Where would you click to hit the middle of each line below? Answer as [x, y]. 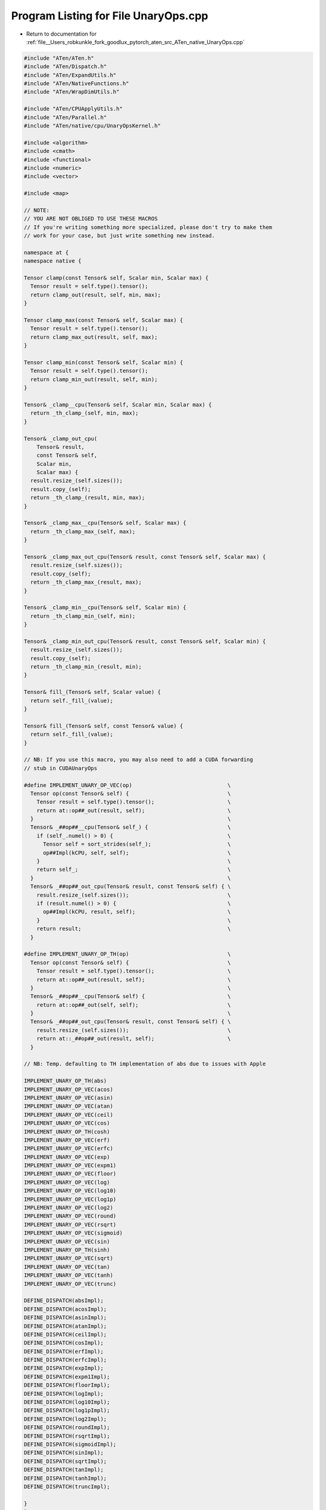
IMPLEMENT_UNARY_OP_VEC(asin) [69, 1097]
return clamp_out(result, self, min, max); [96, 295]
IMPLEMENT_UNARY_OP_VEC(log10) [70, 1191]
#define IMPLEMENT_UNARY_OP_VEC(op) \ [127, 785]
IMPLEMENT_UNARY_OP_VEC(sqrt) [69, 1258]
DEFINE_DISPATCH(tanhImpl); [65, 1478]
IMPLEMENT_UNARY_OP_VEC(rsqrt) [70, 1224]
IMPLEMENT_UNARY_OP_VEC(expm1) [70, 1165]
